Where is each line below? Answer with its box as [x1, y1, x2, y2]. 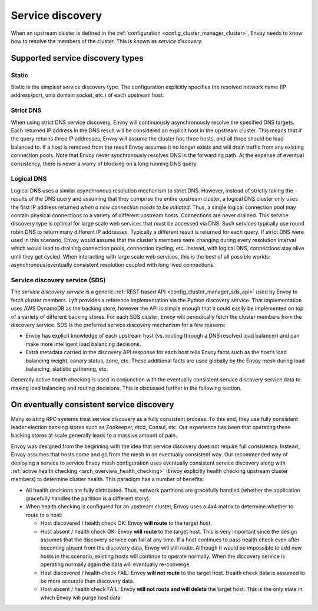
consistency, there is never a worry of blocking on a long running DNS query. [11, 160, 198, 167]
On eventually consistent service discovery [11, 400, 174, 410]
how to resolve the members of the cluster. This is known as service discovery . [11, 37, 203, 44]
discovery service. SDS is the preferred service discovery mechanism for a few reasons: [11, 321, 226, 328]
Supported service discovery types [11, 53, 144, 63]
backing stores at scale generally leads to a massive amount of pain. [11, 432, 177, 439]
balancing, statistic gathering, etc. [25, 365, 108, 372]
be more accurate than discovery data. [40, 577, 135, 584]
